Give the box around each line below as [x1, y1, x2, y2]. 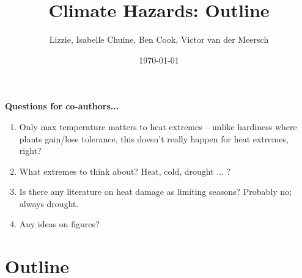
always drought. [19, 197, 79, 210]
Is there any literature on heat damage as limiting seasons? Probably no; [19, 185, 292, 198]
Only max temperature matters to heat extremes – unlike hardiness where [19, 120, 297, 133]
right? [19, 144, 42, 157]
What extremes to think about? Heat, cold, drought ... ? [19, 164, 231, 177]
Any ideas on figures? [19, 218, 100, 230]
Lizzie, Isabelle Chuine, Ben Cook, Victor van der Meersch [49, 33, 269, 46]
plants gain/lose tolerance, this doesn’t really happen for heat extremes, [19, 132, 289, 145]
